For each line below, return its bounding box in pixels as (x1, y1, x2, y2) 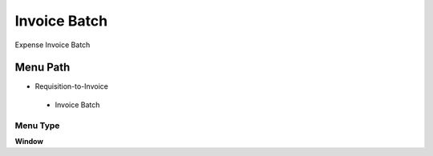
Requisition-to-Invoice (34, 82, 108, 91)
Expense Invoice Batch (14, 40, 91, 50)
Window (14, 136, 44, 146)
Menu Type (14, 120, 60, 131)
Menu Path (14, 61, 71, 74)
